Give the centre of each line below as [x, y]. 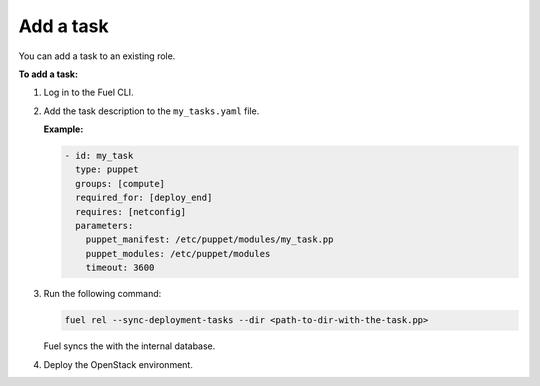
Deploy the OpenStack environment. [118, 364]
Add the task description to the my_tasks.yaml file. [151, 111]
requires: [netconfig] [131, 211]
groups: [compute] [120, 183]
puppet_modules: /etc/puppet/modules [178, 253]
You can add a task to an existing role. [97, 56]
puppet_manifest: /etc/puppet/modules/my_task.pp [209, 239]
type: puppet [107, 169]
